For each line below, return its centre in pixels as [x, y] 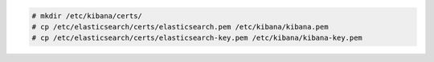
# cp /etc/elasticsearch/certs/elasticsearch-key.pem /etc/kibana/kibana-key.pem [197, 38]
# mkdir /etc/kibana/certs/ [87, 15]
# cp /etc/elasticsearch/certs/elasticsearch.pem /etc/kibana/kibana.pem [180, 27]
